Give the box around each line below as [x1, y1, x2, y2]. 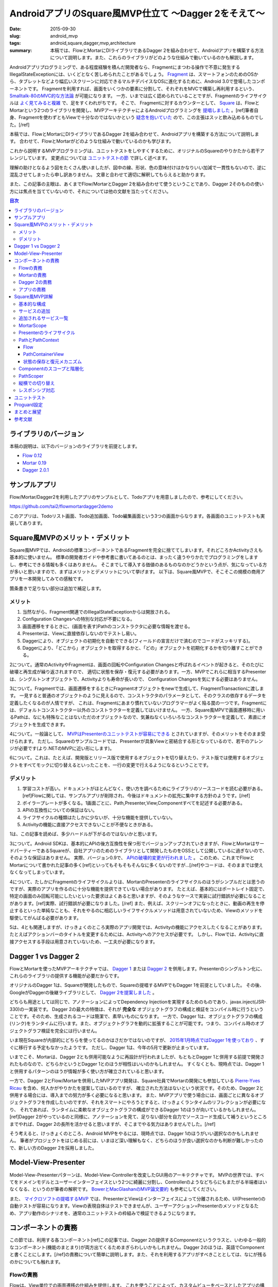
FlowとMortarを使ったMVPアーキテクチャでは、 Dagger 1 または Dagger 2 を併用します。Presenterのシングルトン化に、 [9, 965, 265, 971]
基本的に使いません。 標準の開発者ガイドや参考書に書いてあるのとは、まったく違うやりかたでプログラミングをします [9, 554, 258, 561]
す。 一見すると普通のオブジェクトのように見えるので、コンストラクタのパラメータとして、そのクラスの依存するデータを [9, 692, 266, 699]
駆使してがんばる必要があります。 [9, 914, 82, 921]
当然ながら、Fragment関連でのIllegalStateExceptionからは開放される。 [22, 609, 173, 615]
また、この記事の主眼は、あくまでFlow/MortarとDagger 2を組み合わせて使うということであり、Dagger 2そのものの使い [9, 181, 264, 187]
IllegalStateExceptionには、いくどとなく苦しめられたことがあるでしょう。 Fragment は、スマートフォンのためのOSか [9, 71, 258, 77]
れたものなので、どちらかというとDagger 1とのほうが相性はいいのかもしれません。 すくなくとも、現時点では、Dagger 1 [9, 1061, 265, 1067]
